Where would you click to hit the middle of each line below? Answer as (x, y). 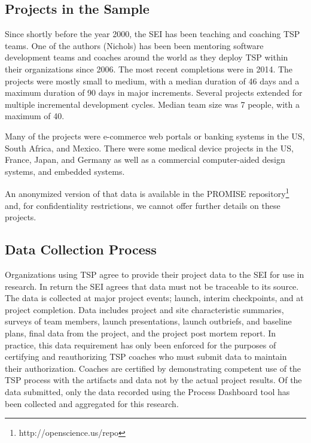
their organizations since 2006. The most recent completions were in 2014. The (149, 69)
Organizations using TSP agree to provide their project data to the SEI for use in (155, 274)
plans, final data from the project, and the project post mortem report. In (141, 333)
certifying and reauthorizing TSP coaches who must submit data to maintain (146, 356)
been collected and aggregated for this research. (92, 403)
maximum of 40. (35, 116)
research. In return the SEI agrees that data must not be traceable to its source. (152, 286)
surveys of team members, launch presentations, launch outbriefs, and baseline (148, 321)
